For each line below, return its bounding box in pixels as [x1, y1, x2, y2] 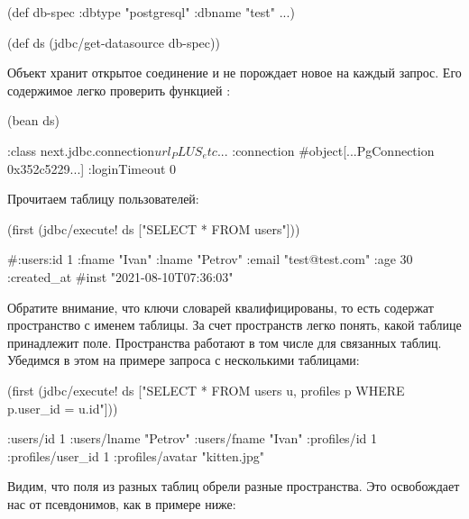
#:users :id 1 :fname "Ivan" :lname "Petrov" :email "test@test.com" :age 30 [7, 250, 413, 269]
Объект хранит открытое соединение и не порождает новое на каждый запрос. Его [7, 63, 462, 82]
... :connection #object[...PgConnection [216, 141, 435, 159]
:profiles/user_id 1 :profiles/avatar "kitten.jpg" [7, 446, 265, 465]
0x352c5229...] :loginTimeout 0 [7, 159, 177, 178]
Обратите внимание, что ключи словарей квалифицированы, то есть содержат [7, 297, 434, 316]
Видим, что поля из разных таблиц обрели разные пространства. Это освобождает [7, 477, 460, 496]
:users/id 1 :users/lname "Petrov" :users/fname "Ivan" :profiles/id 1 [7, 429, 377, 448]
